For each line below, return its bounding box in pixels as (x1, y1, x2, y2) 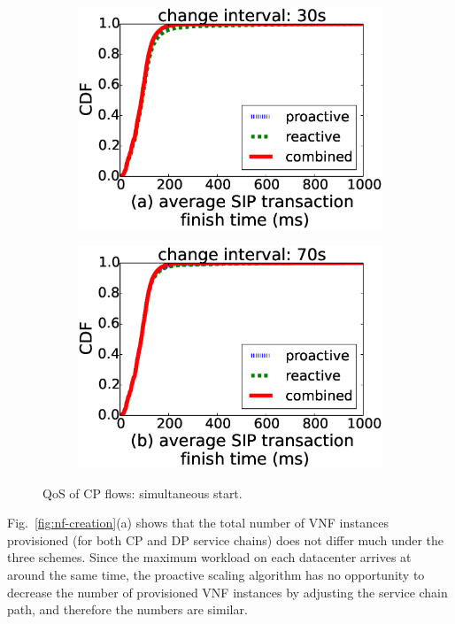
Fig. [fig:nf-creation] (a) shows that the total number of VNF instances (7, 513, 389, 532)
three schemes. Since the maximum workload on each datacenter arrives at (7, 548, 412, 566)
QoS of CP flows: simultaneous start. (42, 483, 243, 502)
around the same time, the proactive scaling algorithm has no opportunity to (7, 565, 425, 583)
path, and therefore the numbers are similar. (7, 600, 248, 619)
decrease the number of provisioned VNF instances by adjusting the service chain (7, 582, 448, 601)
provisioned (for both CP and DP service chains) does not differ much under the (7, 530, 444, 549)
